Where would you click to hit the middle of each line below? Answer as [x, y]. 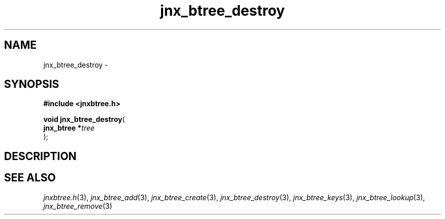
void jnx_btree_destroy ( [84, 119]
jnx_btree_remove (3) [78, 206]
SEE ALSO [30, 178]
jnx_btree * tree [69, 128]
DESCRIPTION [40, 156]
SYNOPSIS [32, 84]
